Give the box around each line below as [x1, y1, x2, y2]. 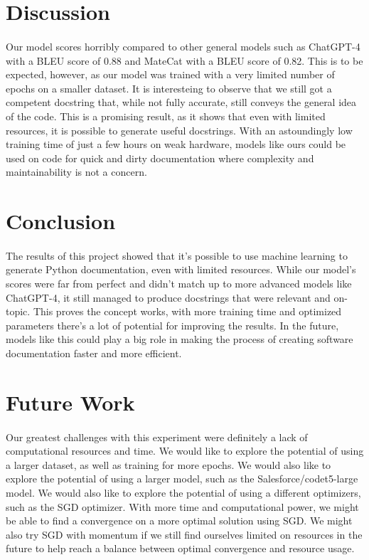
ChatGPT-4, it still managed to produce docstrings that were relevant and [6, 290, 331, 305]
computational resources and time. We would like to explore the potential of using [6, 443, 364, 458]
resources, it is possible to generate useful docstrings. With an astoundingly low [6, 122, 353, 137]
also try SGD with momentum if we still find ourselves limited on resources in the [6, 527, 363, 541]
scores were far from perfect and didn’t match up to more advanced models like [6, 276, 352, 291]
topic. [6, 304, 31, 319]
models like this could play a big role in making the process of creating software [6, 332, 353, 347]
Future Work [6, 387, 135, 416]
